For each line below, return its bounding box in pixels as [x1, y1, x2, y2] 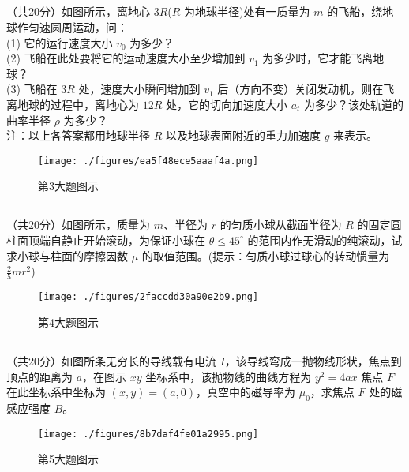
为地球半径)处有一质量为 [184, 3, 310, 20]
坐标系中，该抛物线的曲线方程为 [145, 368, 312, 384]
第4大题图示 [38, 314, 99, 331]
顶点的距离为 [6, 368, 73, 384]
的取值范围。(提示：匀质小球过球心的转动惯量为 [141, 247, 390, 264]
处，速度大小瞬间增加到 [78, 81, 201, 97]
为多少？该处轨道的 [304, 96, 404, 112]
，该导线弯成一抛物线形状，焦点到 [224, 353, 402, 369]
